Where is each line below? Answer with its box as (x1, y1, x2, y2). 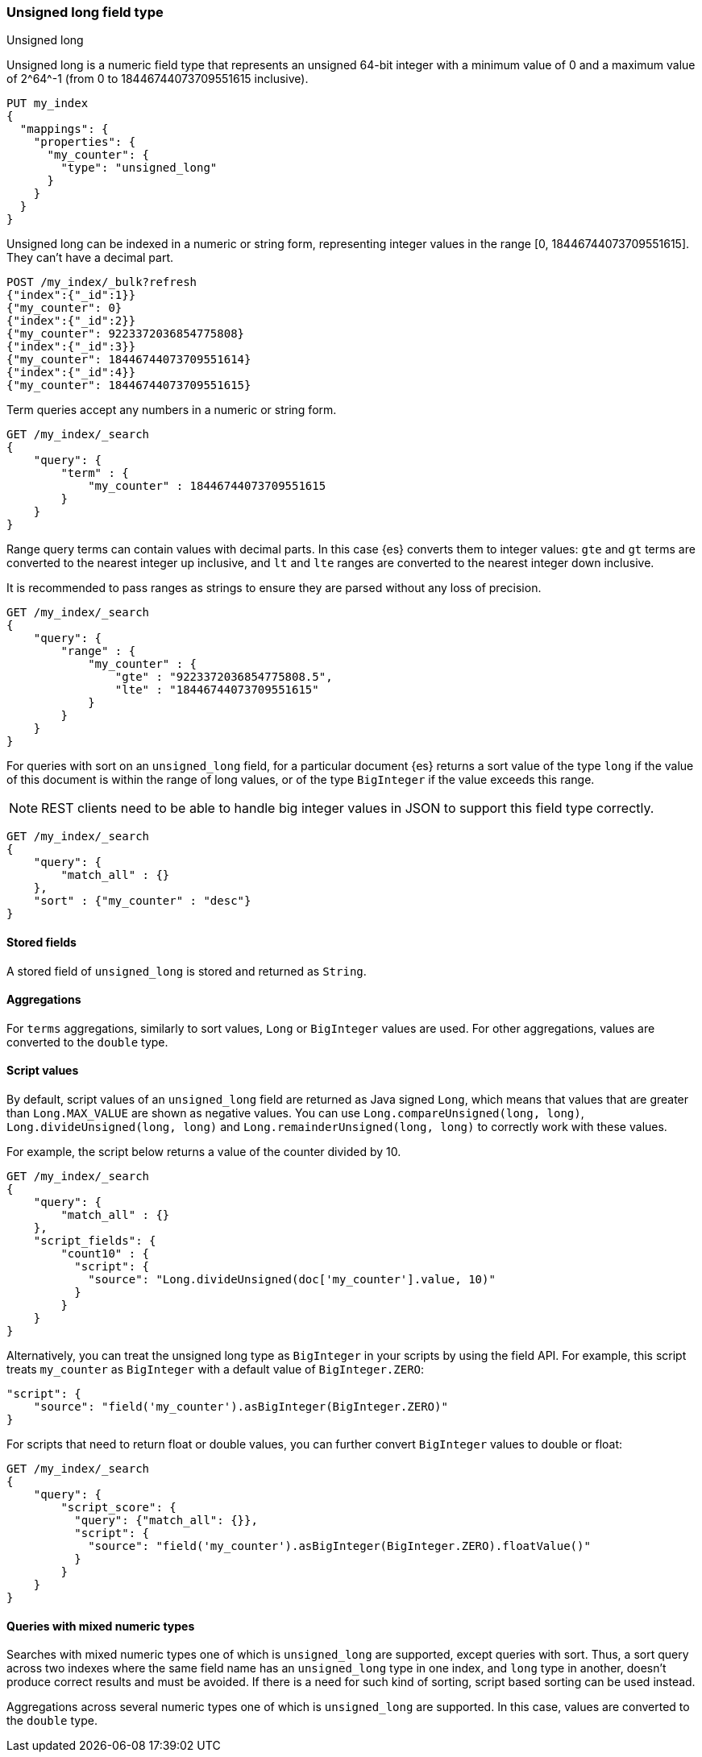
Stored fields (6, 934, 77, 949)
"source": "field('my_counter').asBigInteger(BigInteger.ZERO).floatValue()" (88, 1539, 591, 1553)
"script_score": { (60, 1501, 177, 1515)
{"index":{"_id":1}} (6, 288, 136, 302)
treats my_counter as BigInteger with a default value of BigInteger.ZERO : (6, 1362, 425, 1377)
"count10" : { (60, 1247, 150, 1261)
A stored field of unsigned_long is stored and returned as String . (6, 963, 367, 978)
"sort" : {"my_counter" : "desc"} (33, 894, 251, 908)
